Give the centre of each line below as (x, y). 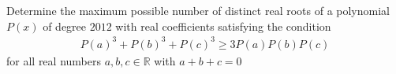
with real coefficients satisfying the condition (223, 26)
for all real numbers (54, 60)
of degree (65, 26)
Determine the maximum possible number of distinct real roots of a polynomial (198, 10)
